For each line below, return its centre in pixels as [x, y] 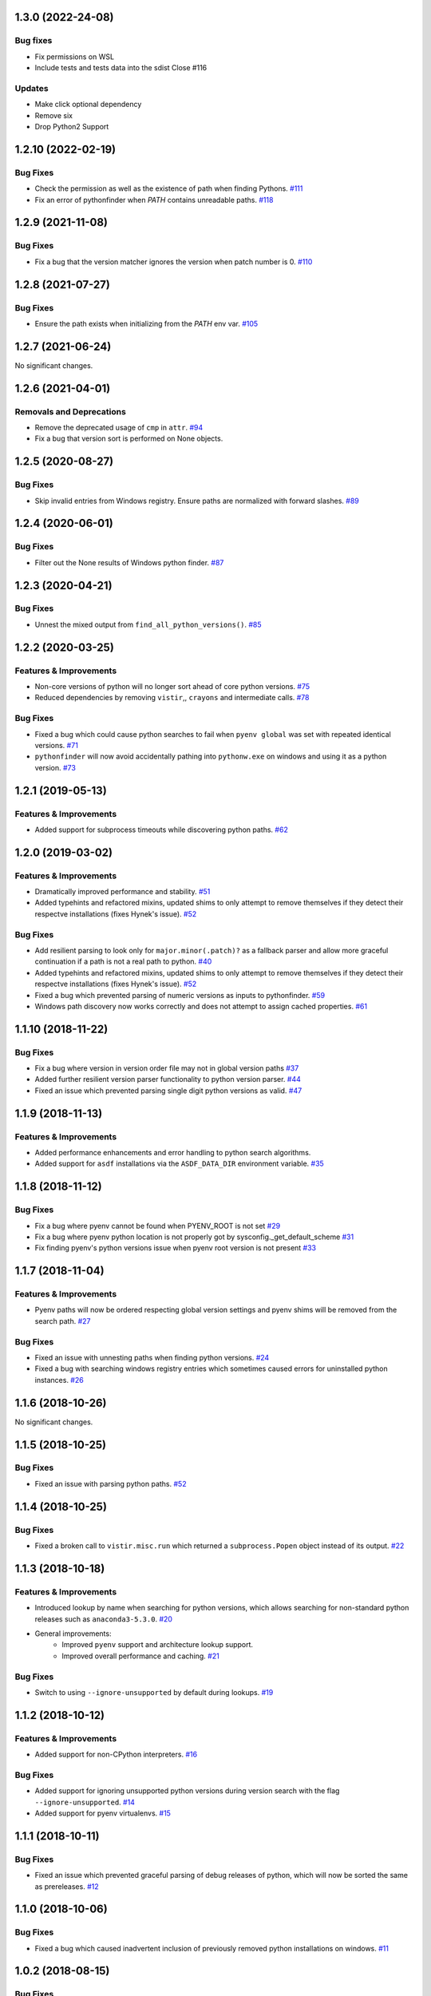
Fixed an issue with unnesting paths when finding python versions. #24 [152, 1358]
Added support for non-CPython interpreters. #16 [116, 1754]
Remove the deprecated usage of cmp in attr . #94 [119, 428]
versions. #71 [57, 745]
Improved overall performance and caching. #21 [140, 1656]
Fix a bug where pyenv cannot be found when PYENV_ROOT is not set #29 [158, 1226]
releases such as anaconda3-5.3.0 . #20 [104, 1619]
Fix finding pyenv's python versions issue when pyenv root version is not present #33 [176, 1248]
